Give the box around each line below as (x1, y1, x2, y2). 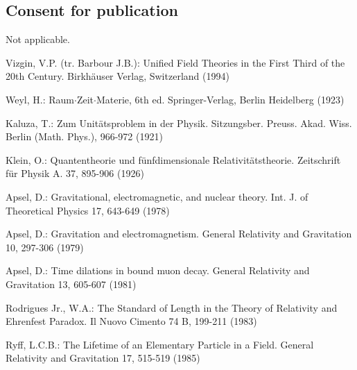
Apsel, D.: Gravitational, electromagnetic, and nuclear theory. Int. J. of (6, 189, 308, 203)
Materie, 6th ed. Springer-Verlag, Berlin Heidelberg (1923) (96, 92, 345, 106)
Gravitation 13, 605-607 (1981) (6, 276, 137, 291)
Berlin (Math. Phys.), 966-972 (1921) (6, 129, 163, 144)
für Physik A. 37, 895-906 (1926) (6, 166, 144, 180)
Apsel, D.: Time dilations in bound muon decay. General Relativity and (6, 263, 310, 278)
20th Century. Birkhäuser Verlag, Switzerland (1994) (6, 69, 229, 83)
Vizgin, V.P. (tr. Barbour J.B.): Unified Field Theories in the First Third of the (6, 55, 345, 69)
